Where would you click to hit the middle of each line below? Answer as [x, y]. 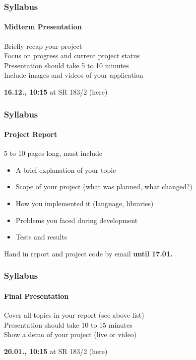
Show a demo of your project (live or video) [70, 334]
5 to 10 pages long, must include [53, 153]
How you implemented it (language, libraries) [85, 203]
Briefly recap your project [43, 46]
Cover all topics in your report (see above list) [74, 315]
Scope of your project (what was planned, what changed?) [104, 186]
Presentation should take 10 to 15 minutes [68, 324]
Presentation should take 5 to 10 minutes [66, 65]
